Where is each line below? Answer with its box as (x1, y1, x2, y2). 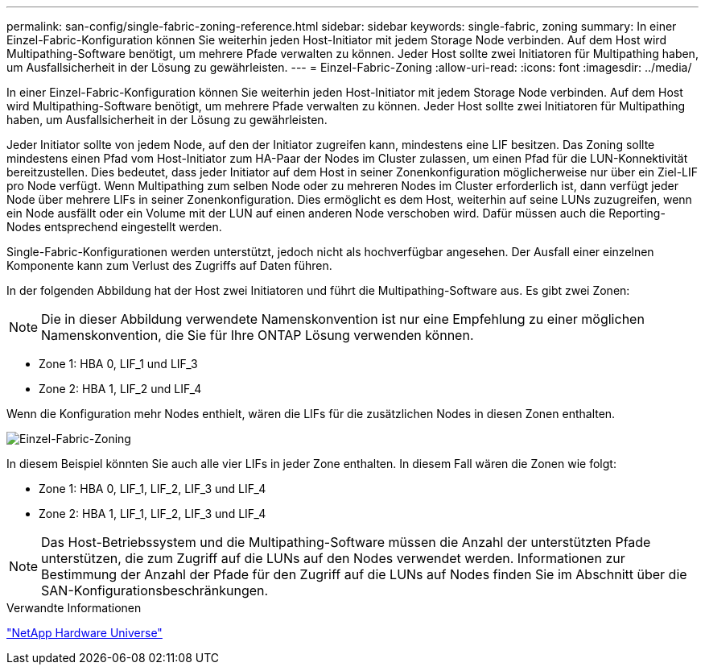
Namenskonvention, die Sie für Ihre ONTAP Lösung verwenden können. (41, 327, 474, 343)
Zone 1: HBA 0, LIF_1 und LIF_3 (39, 357, 198, 371)
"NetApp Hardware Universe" (6, 626, 163, 640)
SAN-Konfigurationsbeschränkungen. (41, 582, 269, 599)
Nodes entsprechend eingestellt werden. (6, 220, 222, 234)
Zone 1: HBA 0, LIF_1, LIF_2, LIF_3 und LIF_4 (39, 482, 266, 495)
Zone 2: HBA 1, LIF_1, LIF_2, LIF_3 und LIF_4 (39, 507, 266, 520)
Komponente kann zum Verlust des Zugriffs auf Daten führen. (6, 259, 332, 272)
